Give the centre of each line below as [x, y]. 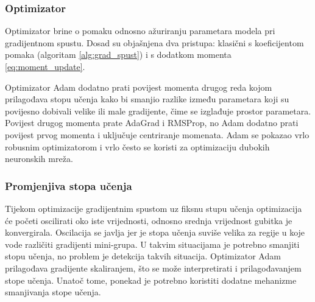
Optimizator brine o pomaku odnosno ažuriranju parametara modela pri [140, 31]
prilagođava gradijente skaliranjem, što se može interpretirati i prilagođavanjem [153, 268]
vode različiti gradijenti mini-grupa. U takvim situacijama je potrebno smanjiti [152, 244]
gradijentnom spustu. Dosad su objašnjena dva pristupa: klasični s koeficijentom [154, 42]
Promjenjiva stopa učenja [69, 185]
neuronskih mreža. [39, 159]
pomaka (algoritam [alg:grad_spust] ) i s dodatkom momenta [118, 54]
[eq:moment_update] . [45, 66]
